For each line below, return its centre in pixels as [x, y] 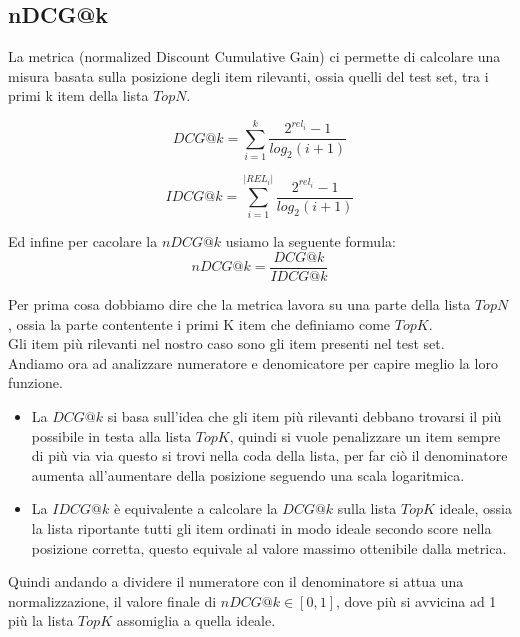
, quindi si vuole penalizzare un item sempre [365, 435]
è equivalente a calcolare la [195, 508]
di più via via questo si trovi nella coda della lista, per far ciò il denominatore [269, 455]
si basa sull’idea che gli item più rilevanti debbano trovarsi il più [304, 416]
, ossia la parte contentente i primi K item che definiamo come [199, 323]
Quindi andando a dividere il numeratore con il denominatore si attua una [236, 581]
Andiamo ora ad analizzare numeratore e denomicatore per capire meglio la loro [253, 362]
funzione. [35, 382]
